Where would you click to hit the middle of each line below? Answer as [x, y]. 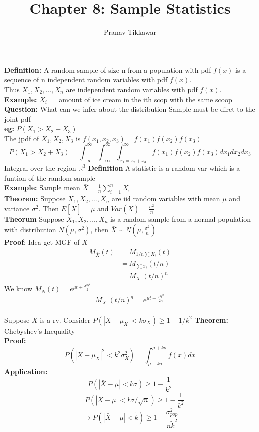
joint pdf [18, 118]
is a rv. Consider [65, 320]
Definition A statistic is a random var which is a [164, 168]
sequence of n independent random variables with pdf [86, 80]
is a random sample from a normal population [180, 219]
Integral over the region [40, 168]
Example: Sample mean [42, 187]
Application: [26, 371]
